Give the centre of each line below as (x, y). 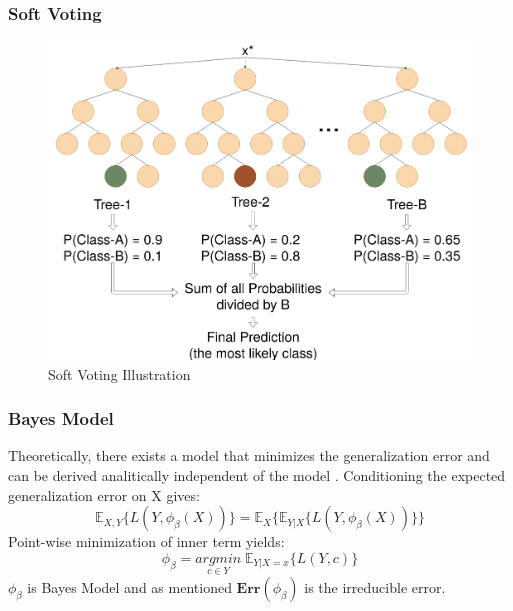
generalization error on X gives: (104, 494)
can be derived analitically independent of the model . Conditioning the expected (257, 474)
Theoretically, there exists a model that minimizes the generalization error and (249, 455)
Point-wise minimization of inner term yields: (146, 541)
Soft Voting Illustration (119, 373)
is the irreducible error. (375, 586)
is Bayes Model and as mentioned (129, 586)
